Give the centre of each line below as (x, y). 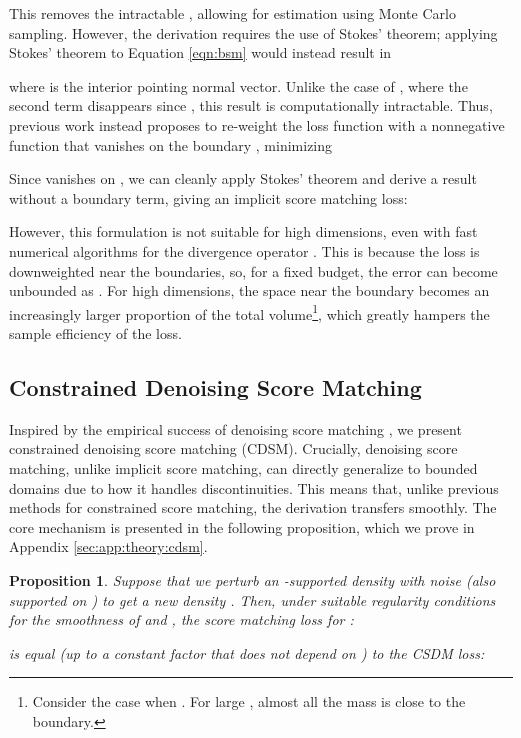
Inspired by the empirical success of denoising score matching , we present (235, 428)
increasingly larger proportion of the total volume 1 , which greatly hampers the (249, 312)
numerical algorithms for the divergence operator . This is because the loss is (244, 250)
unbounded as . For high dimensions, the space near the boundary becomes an (249, 290)
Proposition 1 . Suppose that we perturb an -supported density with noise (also (252, 579)
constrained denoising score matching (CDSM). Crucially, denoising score (233, 448)
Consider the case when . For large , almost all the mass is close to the (249, 701)
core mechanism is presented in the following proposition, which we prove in (242, 526)
